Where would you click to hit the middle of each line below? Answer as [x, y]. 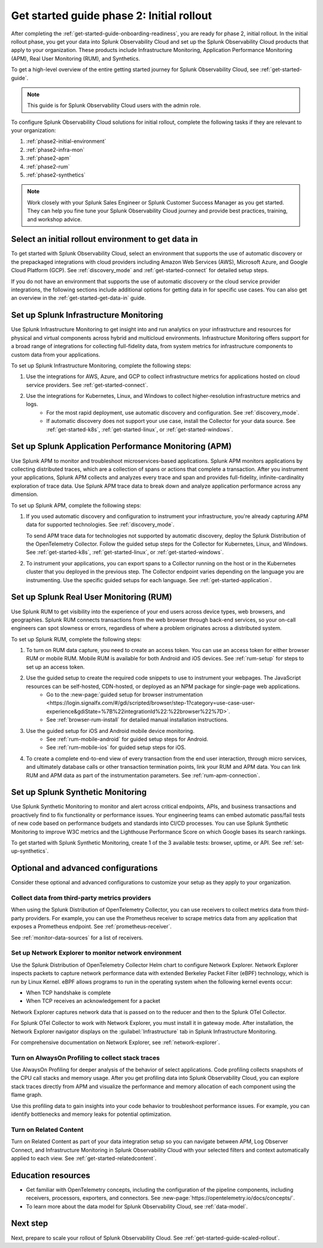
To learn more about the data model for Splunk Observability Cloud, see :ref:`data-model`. [137, 1206]
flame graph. [27, 1095]
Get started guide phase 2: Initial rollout [112, 16]
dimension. [25, 494]
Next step [30, 1223]
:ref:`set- [293, 843]
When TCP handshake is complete [68, 993]
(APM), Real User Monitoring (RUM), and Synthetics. [76, 58]
